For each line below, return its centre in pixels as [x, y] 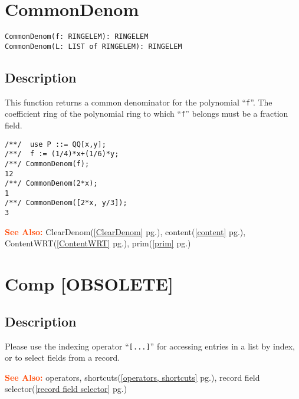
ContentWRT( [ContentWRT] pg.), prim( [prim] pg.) [98, 243]
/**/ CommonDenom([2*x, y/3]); [66, 203]
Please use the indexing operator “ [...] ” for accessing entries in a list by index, [150, 346]
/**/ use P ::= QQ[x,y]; [55, 144]
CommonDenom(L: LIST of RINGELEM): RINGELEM [93, 46]
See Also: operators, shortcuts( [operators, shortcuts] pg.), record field [132, 377]
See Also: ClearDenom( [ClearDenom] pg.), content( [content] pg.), [125, 231]
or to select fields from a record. [63, 357]
